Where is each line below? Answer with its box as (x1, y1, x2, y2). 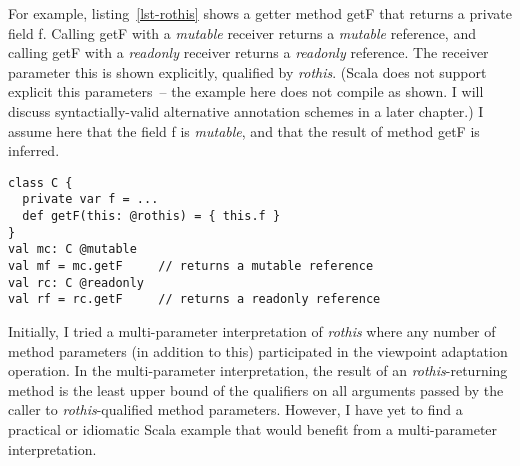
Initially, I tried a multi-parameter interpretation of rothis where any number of (8, 321, 496, 341)
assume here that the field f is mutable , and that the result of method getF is (8, 120, 480, 141)
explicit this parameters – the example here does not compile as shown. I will (8, 81, 484, 102)
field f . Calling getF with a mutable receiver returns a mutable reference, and (8, 22, 476, 43)
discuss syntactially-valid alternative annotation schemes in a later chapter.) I (8, 100, 484, 121)
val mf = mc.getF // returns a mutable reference (8, 259, 374, 274)
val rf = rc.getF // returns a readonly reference (8, 292, 381, 307)
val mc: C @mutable (8, 242, 137, 257)
